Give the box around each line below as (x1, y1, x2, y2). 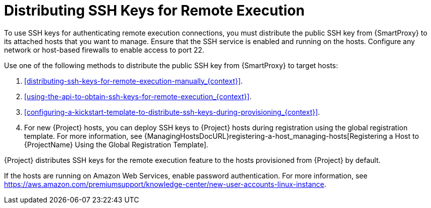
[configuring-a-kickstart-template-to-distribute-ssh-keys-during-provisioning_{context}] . (24, 107, 320, 116)
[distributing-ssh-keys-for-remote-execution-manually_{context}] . (24, 76, 243, 85)
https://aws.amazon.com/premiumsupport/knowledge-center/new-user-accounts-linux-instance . (4, 179, 327, 188)
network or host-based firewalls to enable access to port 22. (4, 45, 204, 54)
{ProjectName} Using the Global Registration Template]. (24, 140, 208, 149)
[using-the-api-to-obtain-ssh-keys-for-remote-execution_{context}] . (24, 92, 252, 101)
